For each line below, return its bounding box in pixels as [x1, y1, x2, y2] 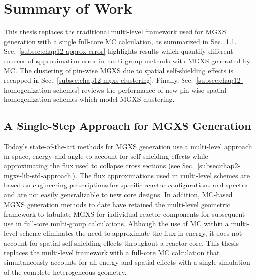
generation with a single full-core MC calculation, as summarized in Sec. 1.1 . [4, 36, 237, 46]
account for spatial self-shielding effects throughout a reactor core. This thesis [4, 238, 239, 248]
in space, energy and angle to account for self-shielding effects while [4, 151, 208, 161]
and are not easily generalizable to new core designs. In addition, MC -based [4, 189, 233, 200]
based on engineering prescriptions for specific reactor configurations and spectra [4, 180, 248, 190]
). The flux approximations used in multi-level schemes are [73, 170, 250, 180]
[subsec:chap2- [197, 160, 241, 171]
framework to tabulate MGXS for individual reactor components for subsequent [4, 209, 245, 219]
